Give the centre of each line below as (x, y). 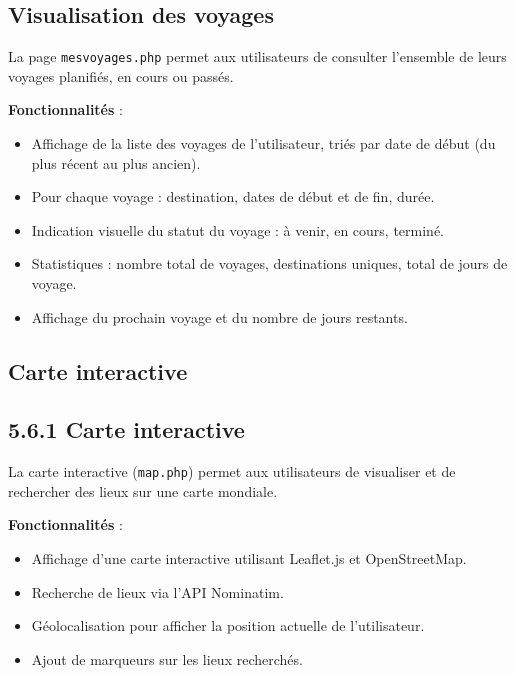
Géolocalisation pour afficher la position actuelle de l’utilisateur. (228, 625)
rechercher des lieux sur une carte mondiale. (143, 490)
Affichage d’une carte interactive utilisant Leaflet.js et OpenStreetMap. (249, 558)
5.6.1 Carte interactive (126, 429)
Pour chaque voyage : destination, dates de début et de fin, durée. (233, 196)
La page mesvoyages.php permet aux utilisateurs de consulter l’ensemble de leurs (257, 56)
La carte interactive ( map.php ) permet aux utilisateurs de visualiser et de (232, 471)
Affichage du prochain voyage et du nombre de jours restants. (219, 316)
